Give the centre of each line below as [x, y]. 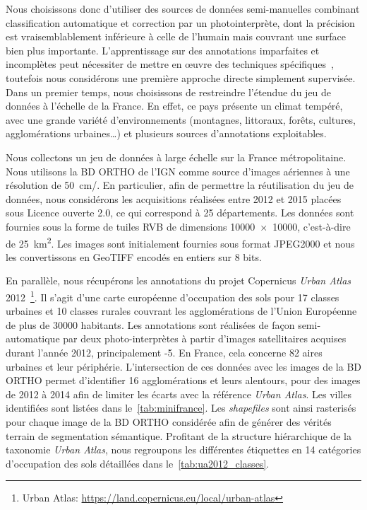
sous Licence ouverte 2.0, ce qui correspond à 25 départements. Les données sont [180, 213]
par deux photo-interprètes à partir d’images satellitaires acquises [205, 338]
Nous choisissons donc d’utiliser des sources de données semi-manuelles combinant [183, 8]
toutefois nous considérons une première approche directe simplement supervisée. [181, 77]
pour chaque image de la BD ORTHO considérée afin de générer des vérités [169, 421]
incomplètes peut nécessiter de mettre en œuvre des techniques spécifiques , [170, 64]
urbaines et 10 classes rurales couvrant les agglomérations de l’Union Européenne [181, 311]
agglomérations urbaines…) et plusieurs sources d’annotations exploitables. [166, 133]
